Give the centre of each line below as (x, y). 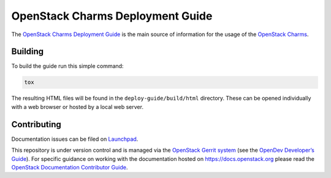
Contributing (36, 124)
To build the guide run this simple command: (67, 66)
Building (28, 52)
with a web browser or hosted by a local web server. (78, 106)
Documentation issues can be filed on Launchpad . (75, 139)
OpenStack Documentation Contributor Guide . (70, 167)
